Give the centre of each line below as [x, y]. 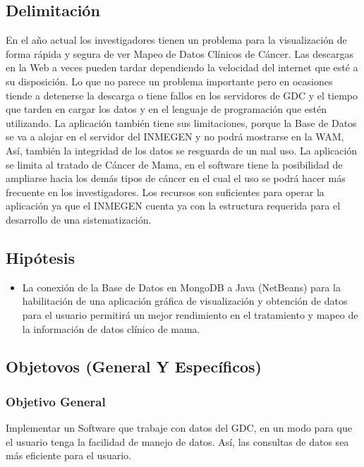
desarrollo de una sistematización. [79, 219]
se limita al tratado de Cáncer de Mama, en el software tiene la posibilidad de [174, 164]
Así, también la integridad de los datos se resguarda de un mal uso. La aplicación [182, 150]
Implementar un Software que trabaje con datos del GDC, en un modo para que [179, 428]
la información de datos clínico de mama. [111, 328]
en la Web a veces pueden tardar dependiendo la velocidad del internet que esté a [182, 67]
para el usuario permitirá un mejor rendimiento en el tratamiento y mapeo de [190, 314]
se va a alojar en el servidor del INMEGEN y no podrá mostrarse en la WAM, [175, 137]
